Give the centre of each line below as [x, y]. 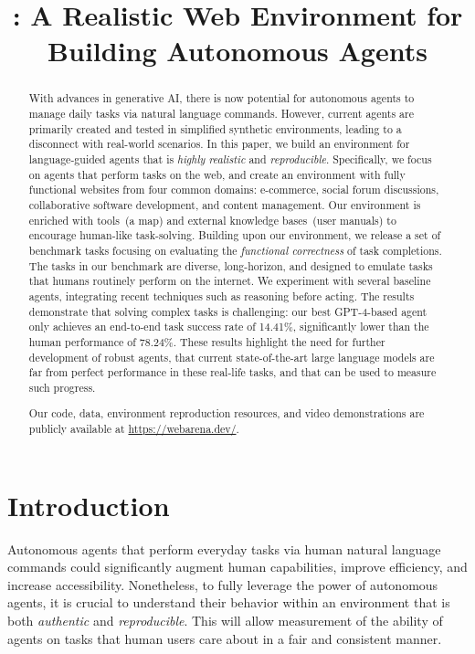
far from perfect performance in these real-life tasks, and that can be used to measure [232, 372]
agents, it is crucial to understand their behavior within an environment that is [229, 602]
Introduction [89, 505]
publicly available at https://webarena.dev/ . [134, 429]
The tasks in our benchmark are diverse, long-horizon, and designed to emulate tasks [231, 265]
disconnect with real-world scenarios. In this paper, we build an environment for [219, 144]
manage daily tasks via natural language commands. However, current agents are [221, 114]
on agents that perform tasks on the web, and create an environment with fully [217, 174]
